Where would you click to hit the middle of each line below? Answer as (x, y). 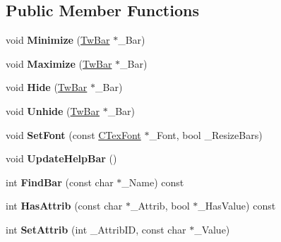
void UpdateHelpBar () (61, 158)
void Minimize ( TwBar (58, 40)
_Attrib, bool (160, 206)
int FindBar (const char (60, 182)
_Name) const (153, 182)
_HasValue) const (237, 206)
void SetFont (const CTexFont (73, 134)
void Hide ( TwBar (47, 87)
